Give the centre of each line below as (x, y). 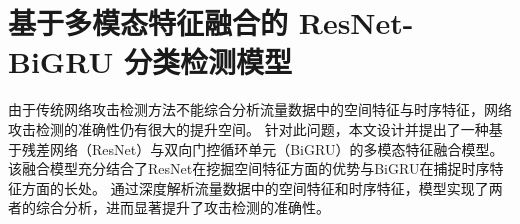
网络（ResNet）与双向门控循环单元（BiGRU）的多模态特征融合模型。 (276, 148)
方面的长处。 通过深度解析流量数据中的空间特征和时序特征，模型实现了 (255, 187)
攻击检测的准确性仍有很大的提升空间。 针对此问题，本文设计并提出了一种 (248, 128)
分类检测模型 (207, 61)
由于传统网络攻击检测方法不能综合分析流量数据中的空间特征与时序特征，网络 (260, 109)
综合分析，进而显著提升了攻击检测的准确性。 (182, 207)
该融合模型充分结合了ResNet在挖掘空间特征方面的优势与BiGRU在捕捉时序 (249, 168)
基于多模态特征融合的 (148, 22)
